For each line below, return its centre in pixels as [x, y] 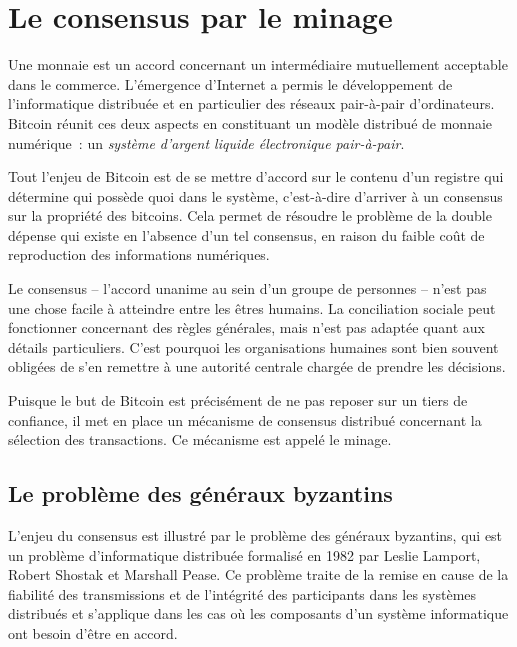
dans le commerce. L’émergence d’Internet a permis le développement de [230, 83]
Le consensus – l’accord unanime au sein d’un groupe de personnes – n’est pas [247, 288]
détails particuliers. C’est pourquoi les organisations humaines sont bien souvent [253, 346]
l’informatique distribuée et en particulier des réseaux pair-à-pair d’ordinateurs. [251, 103]
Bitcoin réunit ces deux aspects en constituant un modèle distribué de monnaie [250, 122]
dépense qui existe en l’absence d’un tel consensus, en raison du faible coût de [246, 234]
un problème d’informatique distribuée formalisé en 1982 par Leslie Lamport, [244, 554]
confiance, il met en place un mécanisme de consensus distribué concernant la [245, 419]
